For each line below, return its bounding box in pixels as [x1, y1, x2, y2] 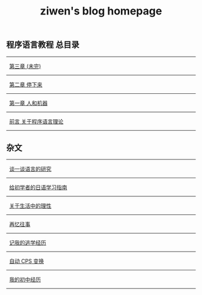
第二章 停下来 [8, 81, 43, 88]
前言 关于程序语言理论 [8, 117, 64, 125]
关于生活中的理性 [8, 202, 52, 210]
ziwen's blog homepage [40, 4, 162, 18]
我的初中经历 [8, 276, 41, 284]
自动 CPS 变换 [8, 258, 44, 265]
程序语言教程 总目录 [6, 40, 79, 50]
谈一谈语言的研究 [8, 166, 52, 173]
